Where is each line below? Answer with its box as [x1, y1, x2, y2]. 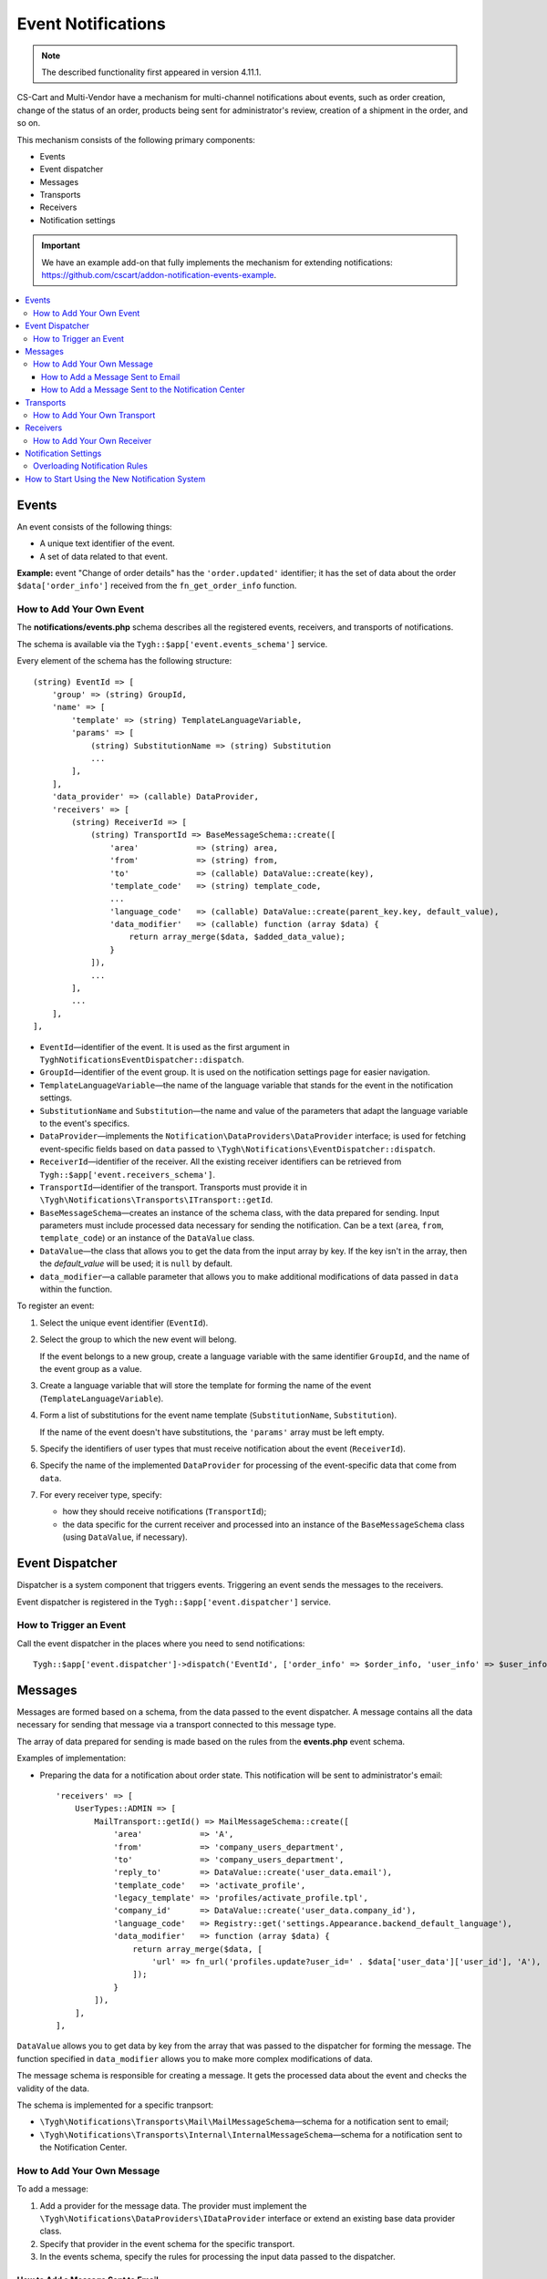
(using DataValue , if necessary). [62, 1531, 189, 1542]
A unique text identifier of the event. [39, 538, 175, 549]
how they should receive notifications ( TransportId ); [62, 1506, 267, 1517]
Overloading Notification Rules [33, 460, 148, 471]
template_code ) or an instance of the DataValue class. [39, 1232, 255, 1243]
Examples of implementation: [16, 1753, 127, 1764]
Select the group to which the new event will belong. [39, 1334, 237, 1345]
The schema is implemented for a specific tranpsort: [16, 2099, 214, 2110]
